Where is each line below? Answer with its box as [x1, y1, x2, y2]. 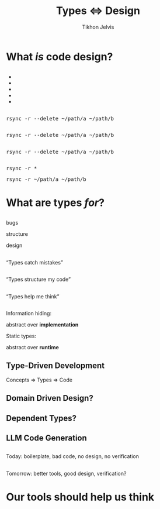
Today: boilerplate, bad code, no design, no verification [6, 453, 139, 460]
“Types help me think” [6, 293, 60, 300]
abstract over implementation [6, 321, 79, 328]
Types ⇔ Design [56, 4, 140, 18]
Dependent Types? [6, 413, 77, 423]
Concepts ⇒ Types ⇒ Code [6, 376, 73, 383]
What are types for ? [6, 196, 105, 209]
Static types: [6, 332, 37, 340]
